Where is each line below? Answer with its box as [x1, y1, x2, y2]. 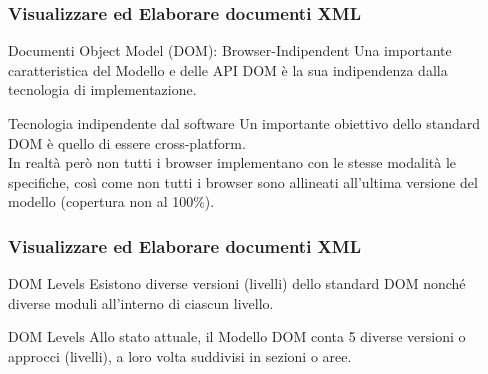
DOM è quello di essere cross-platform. [8, 132, 246, 153]
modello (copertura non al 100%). [8, 191, 215, 212]
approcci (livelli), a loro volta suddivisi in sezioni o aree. [8, 345, 352, 366]
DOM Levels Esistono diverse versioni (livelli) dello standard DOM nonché [8, 273, 466, 294]
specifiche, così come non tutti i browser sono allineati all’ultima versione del [8, 171, 478, 192]
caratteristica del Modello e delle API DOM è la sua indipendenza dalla [8, 59, 448, 80]
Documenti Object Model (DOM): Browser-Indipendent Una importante [8, 40, 452, 61]
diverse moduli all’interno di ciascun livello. [8, 292, 274, 313]
